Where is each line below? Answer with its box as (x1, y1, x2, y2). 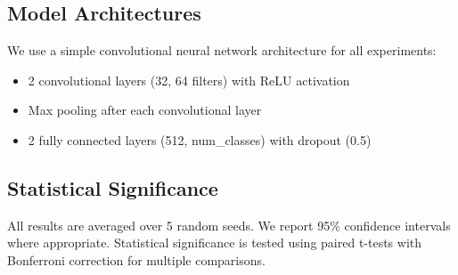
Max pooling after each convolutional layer (28, 101, 262, 119)
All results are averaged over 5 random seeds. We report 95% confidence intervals (7, 215, 451, 234)
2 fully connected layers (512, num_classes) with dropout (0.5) (28, 130, 372, 149)
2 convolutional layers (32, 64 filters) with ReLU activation (28, 70, 350, 89)
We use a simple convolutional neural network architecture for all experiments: (7, 41, 437, 60)
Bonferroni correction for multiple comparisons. (7, 250, 266, 269)
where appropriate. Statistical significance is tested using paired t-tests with (7, 233, 422, 252)
